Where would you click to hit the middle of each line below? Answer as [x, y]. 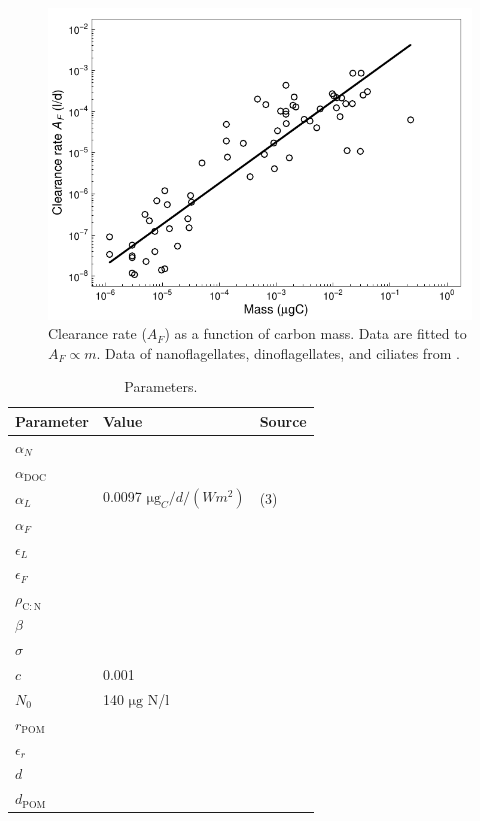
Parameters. [161, 386]
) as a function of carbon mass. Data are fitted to [315, 333]
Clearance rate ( [97, 333]
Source [283, 420]
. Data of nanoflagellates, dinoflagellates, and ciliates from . [278, 352]
